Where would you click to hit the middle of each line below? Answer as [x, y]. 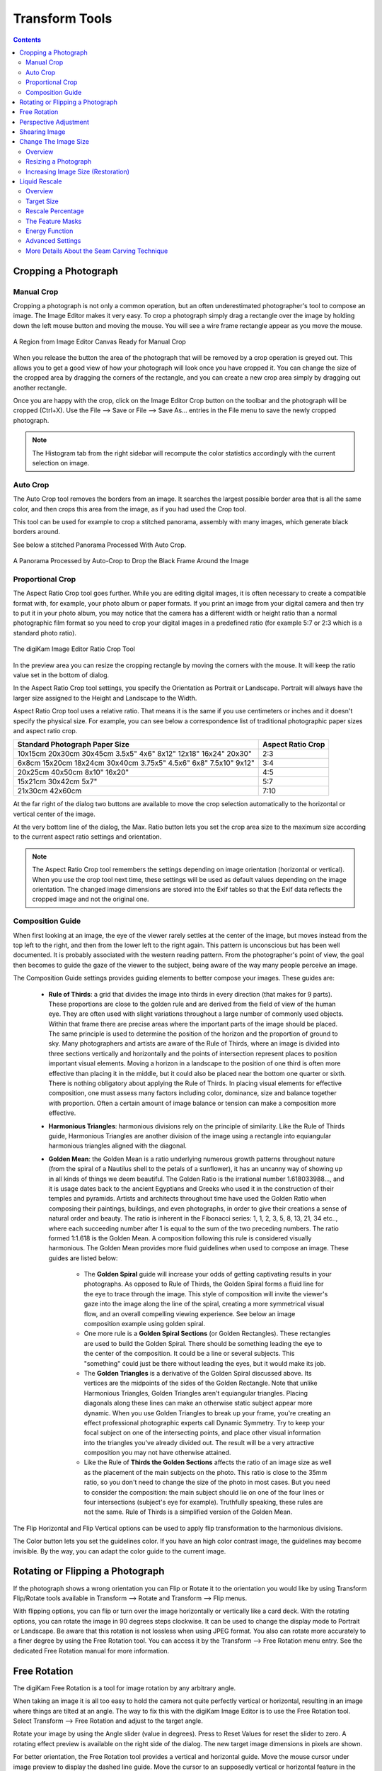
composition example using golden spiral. [144, 1324]
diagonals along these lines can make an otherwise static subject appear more [198, 1403]
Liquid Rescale [41, 181]
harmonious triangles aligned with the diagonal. [118, 1146]
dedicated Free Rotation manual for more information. [91, 1651]
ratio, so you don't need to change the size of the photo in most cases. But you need [207, 1482]
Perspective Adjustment [54, 122]
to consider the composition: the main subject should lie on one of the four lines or [204, 1492]
